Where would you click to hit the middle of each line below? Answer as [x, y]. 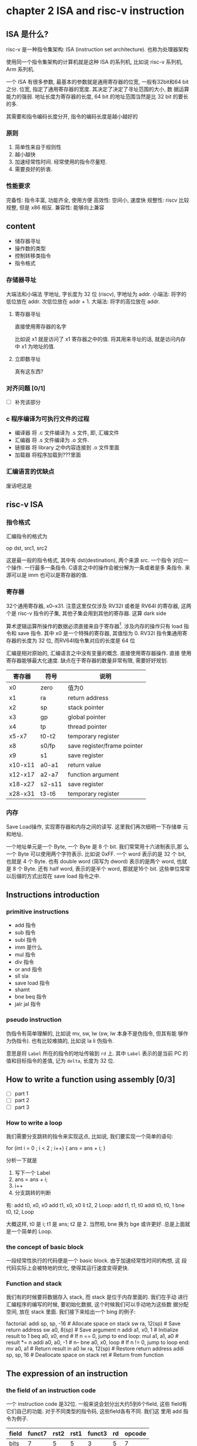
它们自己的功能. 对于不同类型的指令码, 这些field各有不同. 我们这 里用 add [94, 1411]
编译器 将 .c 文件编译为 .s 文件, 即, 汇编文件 [67, 433]
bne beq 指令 [31, 997]
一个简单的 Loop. [32, 1231]
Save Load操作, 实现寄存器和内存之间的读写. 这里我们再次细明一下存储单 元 [97, 826]
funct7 [37, 1434]
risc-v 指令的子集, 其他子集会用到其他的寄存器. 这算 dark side [92, 613]
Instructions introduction [53, 895]
